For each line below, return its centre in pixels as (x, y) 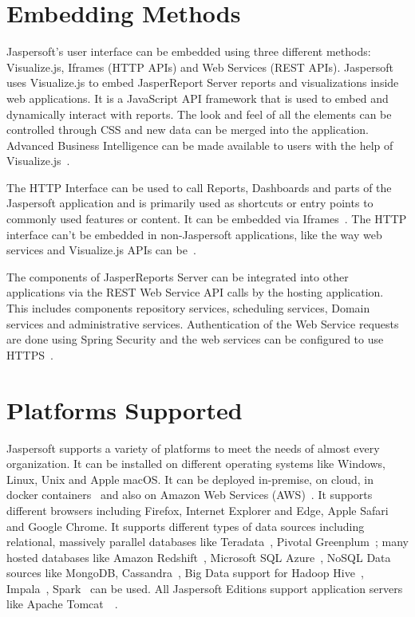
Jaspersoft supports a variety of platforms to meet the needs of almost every (193, 448)
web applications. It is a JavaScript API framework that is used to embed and (198, 98)
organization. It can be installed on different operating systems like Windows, (196, 464)
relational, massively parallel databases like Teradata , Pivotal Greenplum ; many (207, 542)
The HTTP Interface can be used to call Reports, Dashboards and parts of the (199, 187)
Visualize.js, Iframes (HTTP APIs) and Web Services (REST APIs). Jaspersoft (200, 67)
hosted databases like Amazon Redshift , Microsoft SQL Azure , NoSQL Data (199, 557)
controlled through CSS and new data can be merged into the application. (188, 130)
